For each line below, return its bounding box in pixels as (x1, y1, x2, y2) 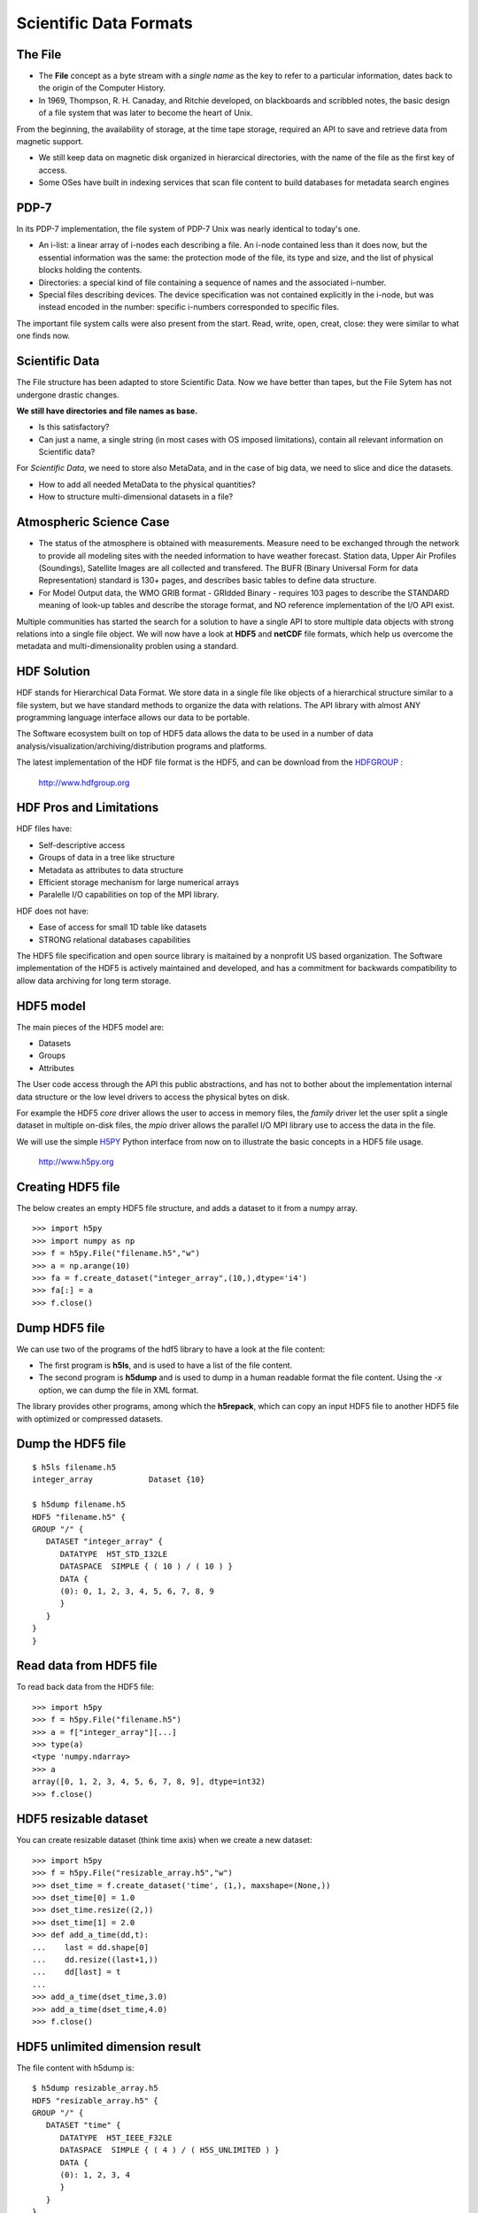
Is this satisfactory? (38, 421, 110, 433)
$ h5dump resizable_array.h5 (32, 2083, 158, 2093)
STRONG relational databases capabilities (38, 934, 191, 945)
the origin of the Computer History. (38, 82, 166, 93)
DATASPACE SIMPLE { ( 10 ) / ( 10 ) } (59, 1561, 234, 1571)
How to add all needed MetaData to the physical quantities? (38, 479, 256, 490)
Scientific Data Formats (16, 13, 194, 33)
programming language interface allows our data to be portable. (16, 712, 250, 722)
